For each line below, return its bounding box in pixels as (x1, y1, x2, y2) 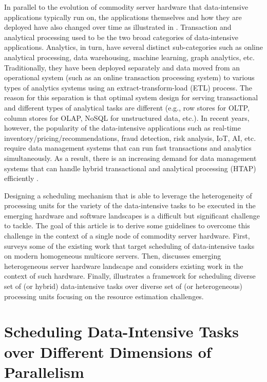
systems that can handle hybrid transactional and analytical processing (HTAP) (4, 162, 256, 173)
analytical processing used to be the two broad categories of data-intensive (4, 31, 238, 42)
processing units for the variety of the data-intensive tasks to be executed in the (4, 200, 256, 211)
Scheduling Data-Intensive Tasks (4, 321, 239, 342)
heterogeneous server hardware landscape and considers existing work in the (4, 260, 243, 271)
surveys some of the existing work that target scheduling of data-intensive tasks (4, 240, 255, 251)
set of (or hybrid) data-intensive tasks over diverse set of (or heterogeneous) (4, 281, 242, 292)
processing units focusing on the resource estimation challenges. (4, 290, 204, 301)
